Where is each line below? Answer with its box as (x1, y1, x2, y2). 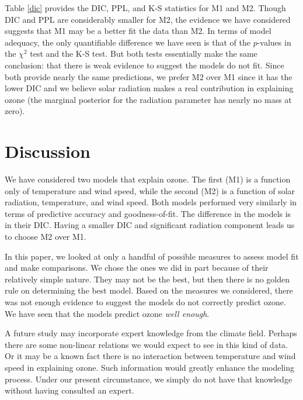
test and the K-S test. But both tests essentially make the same (30, 47, 257, 60)
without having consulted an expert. (5, 384, 134, 396)
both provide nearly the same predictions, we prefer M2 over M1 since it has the (5, 70, 292, 82)
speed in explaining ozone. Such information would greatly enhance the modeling (5, 361, 295, 373)
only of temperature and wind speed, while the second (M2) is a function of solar (5, 184, 295, 196)
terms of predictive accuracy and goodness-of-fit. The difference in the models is (5, 207, 291, 219)
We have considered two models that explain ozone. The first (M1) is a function (5, 173, 291, 185)
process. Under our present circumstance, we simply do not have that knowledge (5, 373, 292, 385)
